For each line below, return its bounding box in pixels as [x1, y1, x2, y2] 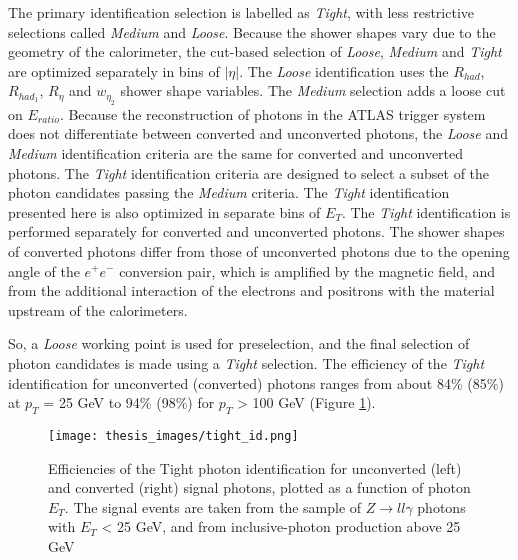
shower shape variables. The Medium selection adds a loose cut [120, 80, 506, 101]
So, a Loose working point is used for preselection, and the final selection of [8, 333, 470, 354]
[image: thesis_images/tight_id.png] [48, 428, 299, 443]
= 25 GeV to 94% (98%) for [43, 392, 215, 413]
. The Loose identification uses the [239, 60, 449, 81]
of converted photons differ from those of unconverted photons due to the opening [8, 240, 510, 261]
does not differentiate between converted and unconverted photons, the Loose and [8, 123, 508, 144]
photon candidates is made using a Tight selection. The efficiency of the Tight [8, 352, 485, 373]
